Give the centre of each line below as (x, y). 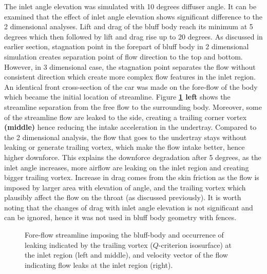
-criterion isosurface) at (195, 244)
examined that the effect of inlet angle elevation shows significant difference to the (133, 16)
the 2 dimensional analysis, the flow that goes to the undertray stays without (126, 137)
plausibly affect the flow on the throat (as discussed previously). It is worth (123, 197)
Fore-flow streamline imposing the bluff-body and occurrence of (124, 235)
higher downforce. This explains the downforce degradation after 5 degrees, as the (133, 157)
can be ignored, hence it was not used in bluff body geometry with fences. (120, 217)
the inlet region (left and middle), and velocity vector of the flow (126, 255)
